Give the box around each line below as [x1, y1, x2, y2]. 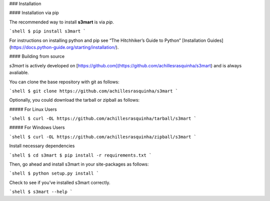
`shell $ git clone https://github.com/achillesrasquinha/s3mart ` [9, 88, 178, 94]
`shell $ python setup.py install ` [9, 171, 99, 177]
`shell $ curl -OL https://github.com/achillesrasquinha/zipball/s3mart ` [9, 134, 197, 140]
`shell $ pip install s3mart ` [9, 28, 86, 34]
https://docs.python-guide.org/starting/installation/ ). [10, 44, 119, 50]
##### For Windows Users [9, 125, 65, 131]
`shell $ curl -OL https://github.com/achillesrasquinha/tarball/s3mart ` [9, 116, 197, 122]
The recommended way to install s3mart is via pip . [9, 19, 114, 25]
